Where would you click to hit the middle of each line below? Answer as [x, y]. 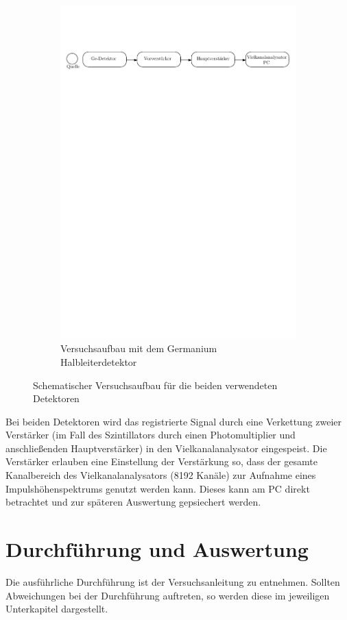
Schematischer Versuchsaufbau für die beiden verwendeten [155, 385]
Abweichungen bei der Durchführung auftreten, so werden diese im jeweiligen [168, 595]
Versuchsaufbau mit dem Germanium [139, 348]
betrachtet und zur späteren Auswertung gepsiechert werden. [133, 502]
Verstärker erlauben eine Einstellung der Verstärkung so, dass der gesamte [161, 461]
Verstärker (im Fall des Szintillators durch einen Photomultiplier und [151, 435]
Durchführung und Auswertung [157, 549]
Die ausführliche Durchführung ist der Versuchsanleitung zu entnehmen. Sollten [173, 581]
